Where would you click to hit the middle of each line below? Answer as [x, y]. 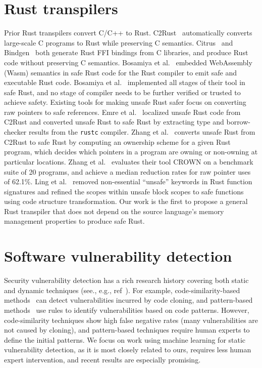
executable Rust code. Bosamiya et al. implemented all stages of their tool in [125, 82]
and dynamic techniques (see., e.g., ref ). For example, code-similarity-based [122, 290]
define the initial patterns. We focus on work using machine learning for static [125, 339]
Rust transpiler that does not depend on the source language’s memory [114, 211]
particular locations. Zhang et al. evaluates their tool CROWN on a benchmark [129, 161]
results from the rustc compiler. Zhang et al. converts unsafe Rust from [142, 132]
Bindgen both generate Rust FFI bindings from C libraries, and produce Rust [126, 52]
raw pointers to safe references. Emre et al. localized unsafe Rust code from [122, 112]
